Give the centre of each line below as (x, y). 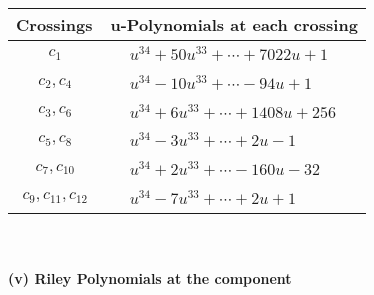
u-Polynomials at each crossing (234, 24)
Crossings (54, 24)
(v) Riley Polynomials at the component (150, 278)
